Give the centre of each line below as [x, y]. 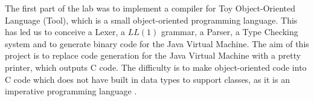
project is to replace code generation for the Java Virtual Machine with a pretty [153, 55]
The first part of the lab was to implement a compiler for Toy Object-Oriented [150, 8]
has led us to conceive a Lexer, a [65, 32]
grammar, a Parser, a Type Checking [229, 32]
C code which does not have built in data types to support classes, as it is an [147, 79]
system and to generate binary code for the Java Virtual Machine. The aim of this [157, 43]
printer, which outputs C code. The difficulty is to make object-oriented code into [156, 67]
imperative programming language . [71, 91]
